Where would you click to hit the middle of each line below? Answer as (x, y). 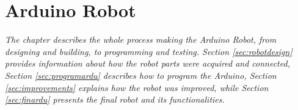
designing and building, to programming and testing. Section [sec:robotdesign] (149, 51)
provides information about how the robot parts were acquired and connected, (147, 63)
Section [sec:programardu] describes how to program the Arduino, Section (141, 75)
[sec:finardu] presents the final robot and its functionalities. (115, 99)
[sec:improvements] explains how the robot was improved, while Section (137, 87)
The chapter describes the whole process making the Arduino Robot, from (141, 39)
